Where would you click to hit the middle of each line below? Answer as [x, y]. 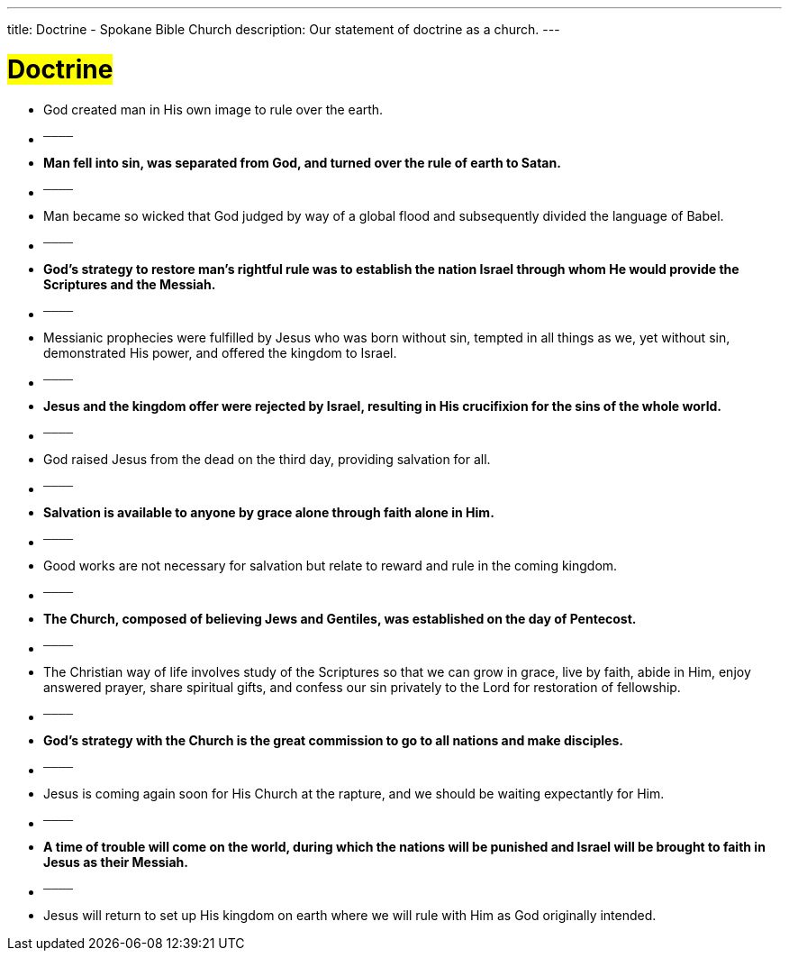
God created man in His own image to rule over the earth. [213, 109]
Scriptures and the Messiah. [130, 284]
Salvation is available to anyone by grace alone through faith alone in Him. [269, 512]
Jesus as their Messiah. [116, 862]
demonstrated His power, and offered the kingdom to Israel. [220, 352]
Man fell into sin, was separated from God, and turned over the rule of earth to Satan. [302, 162]
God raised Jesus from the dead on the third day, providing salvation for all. [267, 459]
